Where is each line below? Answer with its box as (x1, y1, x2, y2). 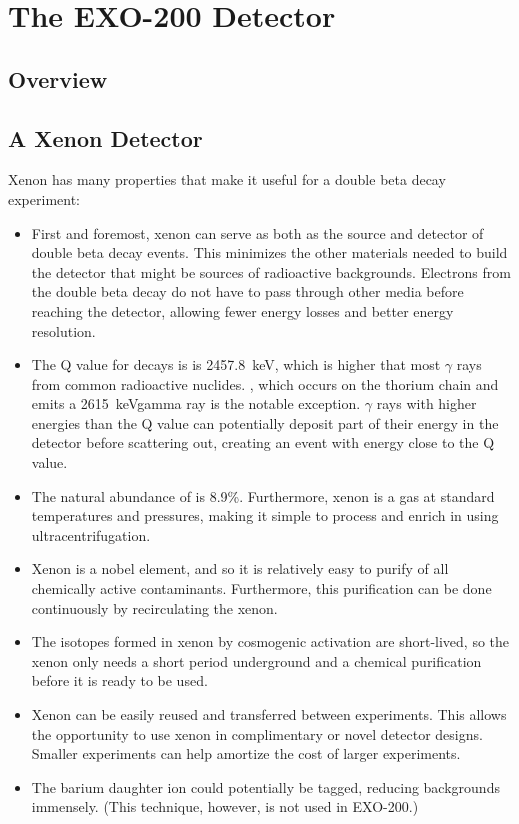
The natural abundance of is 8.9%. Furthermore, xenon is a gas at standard (31, 485, 495, 506)
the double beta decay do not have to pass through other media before (31, 281, 464, 302)
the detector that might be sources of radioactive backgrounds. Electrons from (31, 261, 511, 282)
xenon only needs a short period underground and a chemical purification (31, 650, 482, 671)
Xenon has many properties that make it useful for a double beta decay (8, 169, 446, 190)
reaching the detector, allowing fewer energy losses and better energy (31, 300, 454, 321)
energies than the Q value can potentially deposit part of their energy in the (31, 412, 499, 433)
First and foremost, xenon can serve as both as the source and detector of (31, 222, 484, 243)
